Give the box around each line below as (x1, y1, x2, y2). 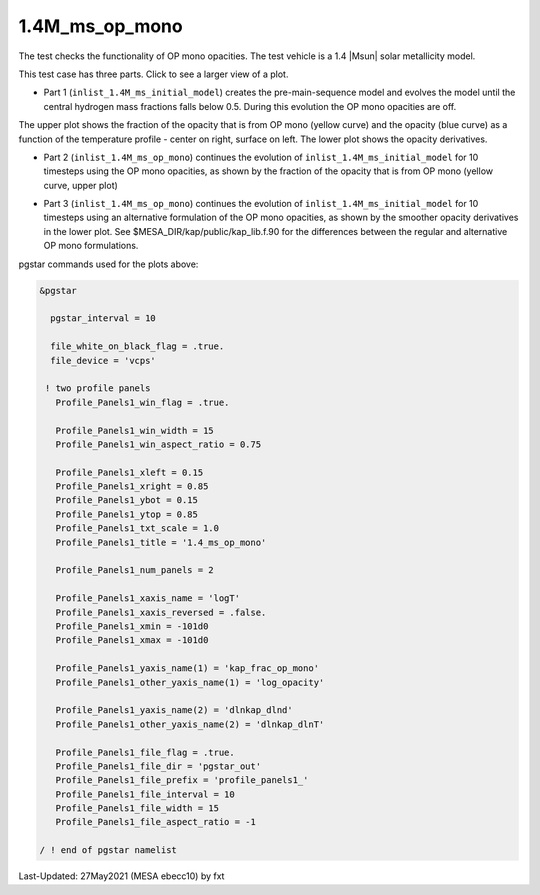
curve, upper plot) (43, 179, 119, 191)
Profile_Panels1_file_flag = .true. (55, 746, 235, 758)
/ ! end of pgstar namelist (39, 845, 177, 856)
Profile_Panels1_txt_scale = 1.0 (55, 523, 220, 534)
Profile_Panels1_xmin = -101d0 (55, 620, 209, 632)
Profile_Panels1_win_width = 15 (55, 425, 214, 436)
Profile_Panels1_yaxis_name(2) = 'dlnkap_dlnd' (55, 705, 294, 716)
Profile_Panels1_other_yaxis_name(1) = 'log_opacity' (55, 676, 325, 688)
